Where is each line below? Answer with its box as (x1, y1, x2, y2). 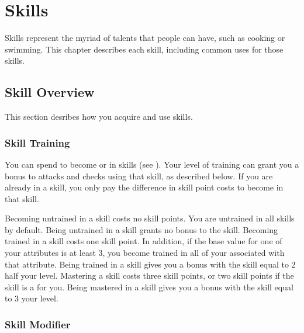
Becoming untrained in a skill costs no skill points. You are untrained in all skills (5, 212, 295, 224)
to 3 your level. (5, 292, 58, 304)
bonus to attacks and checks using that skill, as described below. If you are (5, 169, 273, 182)
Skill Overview (5, 83, 95, 101)
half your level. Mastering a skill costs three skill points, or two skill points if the (5, 269, 294, 282)
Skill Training (5, 135, 70, 150)
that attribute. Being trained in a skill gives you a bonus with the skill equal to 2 (5, 258, 296, 270)
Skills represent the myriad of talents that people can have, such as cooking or (5, 32, 285, 44)
